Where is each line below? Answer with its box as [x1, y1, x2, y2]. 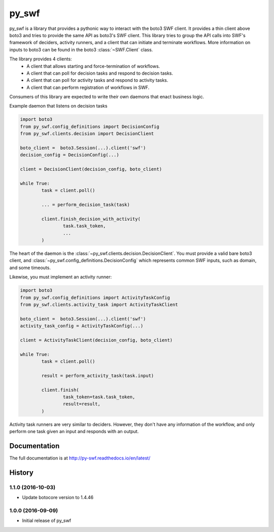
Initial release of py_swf [22, 518, 71, 524]
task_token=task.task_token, [62, 394, 135, 400]
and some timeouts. [9, 264, 51, 271]
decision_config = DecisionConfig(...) [20, 152, 119, 158]
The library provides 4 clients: [9, 56, 72, 62]
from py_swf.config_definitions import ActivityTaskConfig [20, 294, 170, 301]
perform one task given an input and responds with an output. [9, 428, 139, 435]
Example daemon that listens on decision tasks [9, 103, 108, 109]
